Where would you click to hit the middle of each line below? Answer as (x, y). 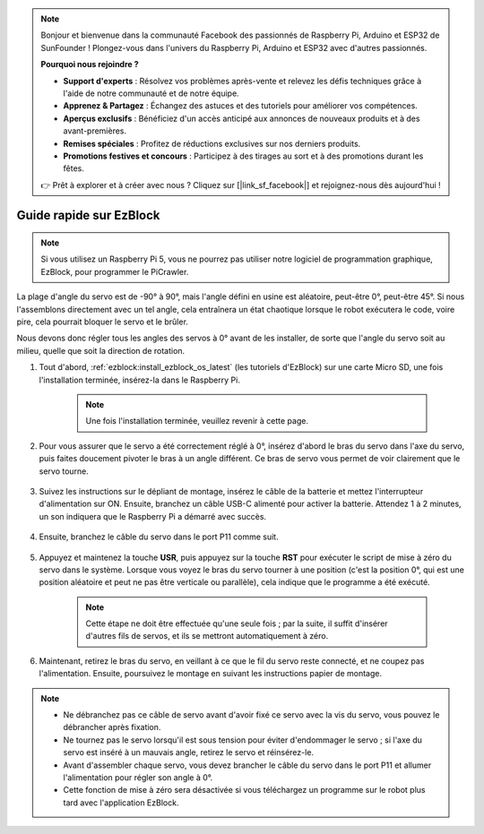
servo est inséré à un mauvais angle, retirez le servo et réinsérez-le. (188, 752)
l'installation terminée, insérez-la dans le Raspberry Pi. (140, 380)
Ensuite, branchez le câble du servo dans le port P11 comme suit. (159, 537)
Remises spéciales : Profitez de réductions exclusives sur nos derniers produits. (212, 143)
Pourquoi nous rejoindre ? (90, 64)
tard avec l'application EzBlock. (121, 803)
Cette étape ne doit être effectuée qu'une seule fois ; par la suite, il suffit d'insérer (237, 623)
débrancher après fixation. (112, 727)
